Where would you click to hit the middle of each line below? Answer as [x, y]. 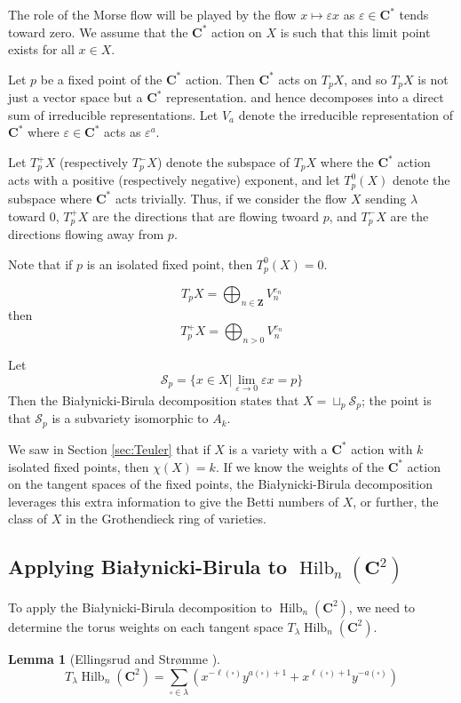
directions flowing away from [86, 233]
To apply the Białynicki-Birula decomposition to [140, 607]
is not [433, 79]
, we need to [382, 607]
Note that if [40, 264]
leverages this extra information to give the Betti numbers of [173, 501]
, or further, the [396, 501]
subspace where [50, 198]
